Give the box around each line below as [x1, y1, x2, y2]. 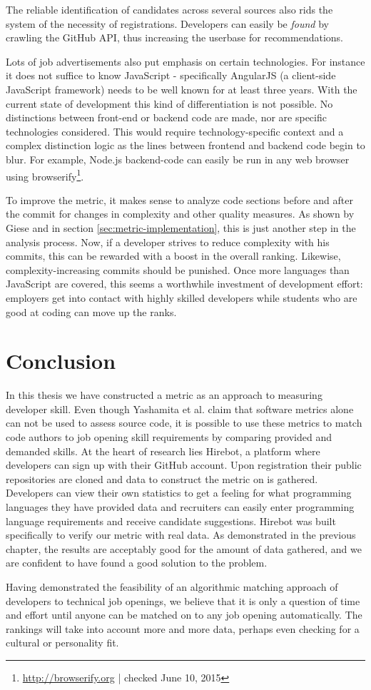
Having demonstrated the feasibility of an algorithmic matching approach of [6, 579, 338, 594]
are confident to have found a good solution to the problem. [6, 555, 268, 570]
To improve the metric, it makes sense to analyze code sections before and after [6, 192, 353, 207]
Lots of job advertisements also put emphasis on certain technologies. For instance [6, 54, 365, 69]
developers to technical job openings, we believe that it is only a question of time [6, 593, 360, 608]
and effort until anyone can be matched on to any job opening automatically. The [6, 607, 362, 622]
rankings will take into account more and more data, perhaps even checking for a [6, 621, 360, 636]
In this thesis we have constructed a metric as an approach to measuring [6, 387, 322, 402]
